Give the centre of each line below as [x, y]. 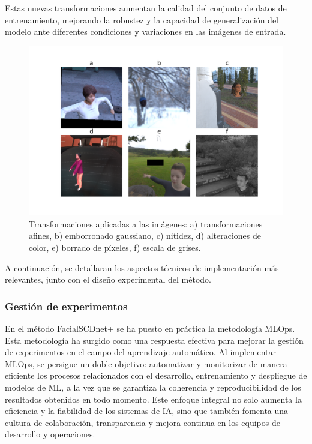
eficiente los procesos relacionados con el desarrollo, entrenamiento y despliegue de [156, 375]
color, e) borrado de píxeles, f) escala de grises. [115, 247]
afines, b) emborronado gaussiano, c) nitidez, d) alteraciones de [145, 235]
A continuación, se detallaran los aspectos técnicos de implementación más [142, 267]
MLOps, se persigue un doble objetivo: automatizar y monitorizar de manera [146, 363]
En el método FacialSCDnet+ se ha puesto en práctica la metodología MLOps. [150, 328]
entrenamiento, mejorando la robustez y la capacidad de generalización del [142, 19]
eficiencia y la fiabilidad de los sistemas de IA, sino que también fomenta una [147, 411]
